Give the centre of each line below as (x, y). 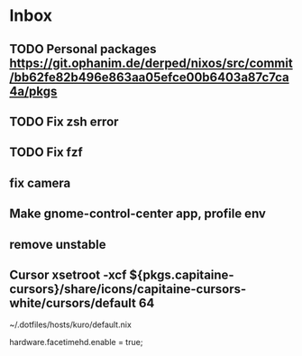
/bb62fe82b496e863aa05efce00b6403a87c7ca (150, 77)
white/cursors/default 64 (82, 303)
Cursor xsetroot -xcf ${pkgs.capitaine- (122, 274)
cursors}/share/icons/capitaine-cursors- (128, 289)
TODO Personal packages (83, 49)
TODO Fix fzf (46, 153)
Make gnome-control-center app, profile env (137, 214)
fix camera (40, 183)
